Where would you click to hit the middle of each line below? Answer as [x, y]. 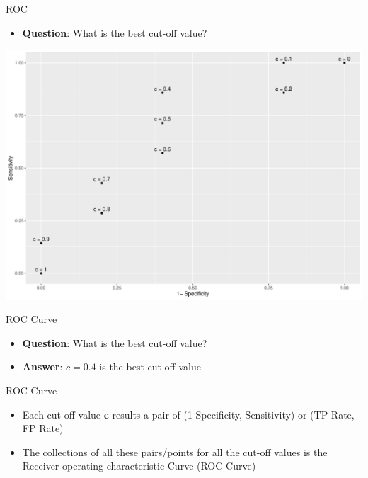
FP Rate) [43, 428]
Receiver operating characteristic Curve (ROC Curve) [139, 466]
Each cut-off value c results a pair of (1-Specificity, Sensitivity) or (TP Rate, [188, 414]
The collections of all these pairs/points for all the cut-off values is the [175, 451]
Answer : [42, 366]
